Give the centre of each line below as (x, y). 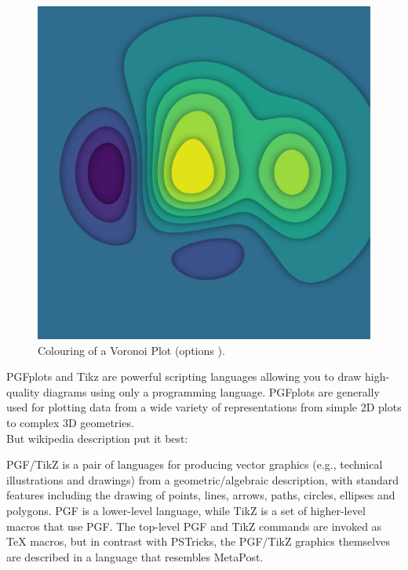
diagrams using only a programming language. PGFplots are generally (211, 391)
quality (23, 391)
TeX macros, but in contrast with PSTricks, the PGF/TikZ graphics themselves (198, 541)
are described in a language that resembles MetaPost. (135, 556)
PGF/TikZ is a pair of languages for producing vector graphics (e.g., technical (195, 464)
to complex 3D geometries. (70, 422)
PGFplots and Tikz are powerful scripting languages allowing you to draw (184, 376)
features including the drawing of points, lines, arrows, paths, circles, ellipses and (201, 495)
